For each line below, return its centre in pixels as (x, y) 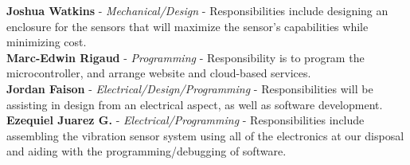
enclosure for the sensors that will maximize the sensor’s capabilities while (187, 26)
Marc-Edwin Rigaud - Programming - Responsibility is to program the (185, 57)
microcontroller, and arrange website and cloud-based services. (159, 73)
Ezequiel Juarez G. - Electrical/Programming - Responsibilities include (185, 120)
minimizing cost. (47, 42)
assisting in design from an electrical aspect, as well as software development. (195, 104)
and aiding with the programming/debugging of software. (146, 151)
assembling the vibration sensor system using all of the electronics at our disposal (205, 135)
